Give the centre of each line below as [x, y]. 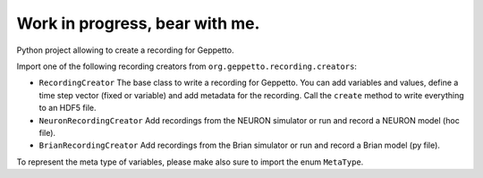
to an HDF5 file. [68, 108]
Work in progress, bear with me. [138, 23]
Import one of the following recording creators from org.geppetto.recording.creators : [187, 66]
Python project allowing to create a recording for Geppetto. [125, 50]
